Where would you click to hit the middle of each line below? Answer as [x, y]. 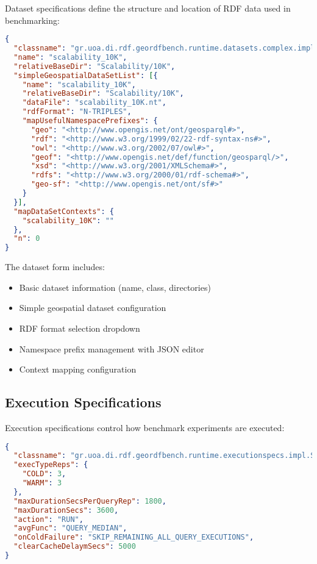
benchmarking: [32, 20]
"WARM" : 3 [42, 483]
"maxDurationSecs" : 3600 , [66, 510]
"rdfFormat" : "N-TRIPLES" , [77, 112]
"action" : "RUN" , [48, 519]
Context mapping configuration [78, 369]
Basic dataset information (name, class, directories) [115, 287]
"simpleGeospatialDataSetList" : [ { [86, 75]
